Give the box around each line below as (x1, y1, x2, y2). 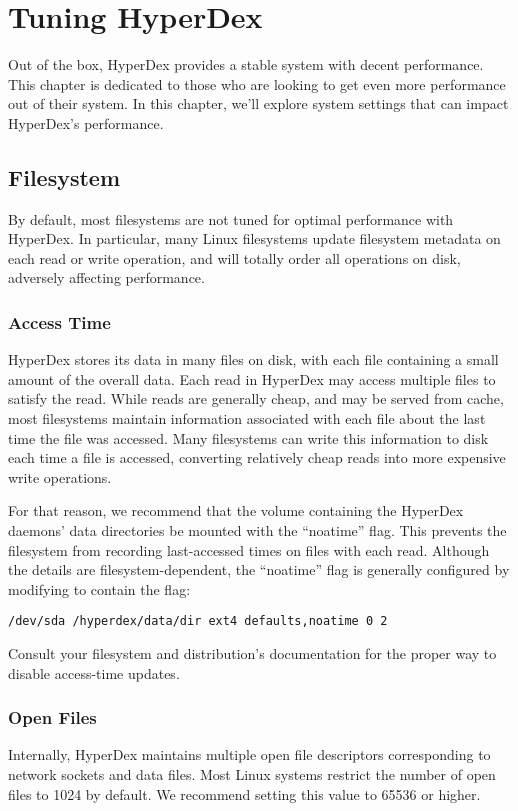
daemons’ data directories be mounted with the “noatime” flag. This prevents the (8, 520, 507, 541)
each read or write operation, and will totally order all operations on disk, (8, 247, 461, 268)
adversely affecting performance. (8, 267, 205, 288)
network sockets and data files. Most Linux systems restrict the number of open (8, 764, 496, 785)
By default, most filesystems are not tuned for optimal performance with (8, 208, 454, 229)
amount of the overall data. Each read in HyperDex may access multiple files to (8, 368, 496, 389)
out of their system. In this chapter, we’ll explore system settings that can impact (8, 93, 509, 114)
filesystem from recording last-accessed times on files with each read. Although (8, 539, 490, 560)
